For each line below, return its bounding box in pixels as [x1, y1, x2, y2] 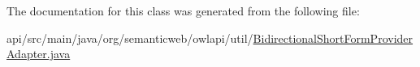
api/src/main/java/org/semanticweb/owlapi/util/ [6, 29, 253, 46]
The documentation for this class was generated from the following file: [6, 2, 360, 19]
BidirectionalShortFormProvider [253, 29, 414, 46]
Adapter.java [6, 45, 71, 62]
